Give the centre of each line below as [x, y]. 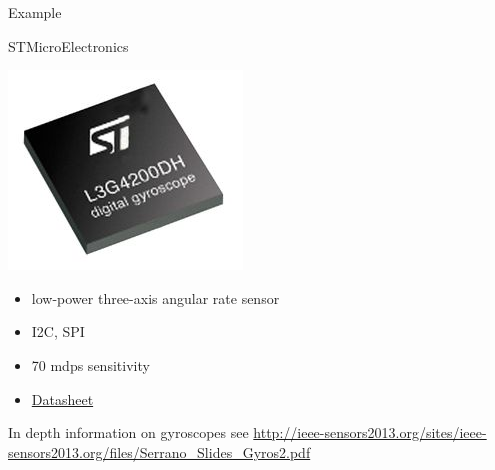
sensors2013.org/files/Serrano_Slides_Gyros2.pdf [159, 451]
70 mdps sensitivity [90, 364]
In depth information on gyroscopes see [128, 432]
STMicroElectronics [68, 45]
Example [35, 12]
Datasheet [62, 398]
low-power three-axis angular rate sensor [155, 297]
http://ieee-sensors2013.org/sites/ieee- [370, 432]
